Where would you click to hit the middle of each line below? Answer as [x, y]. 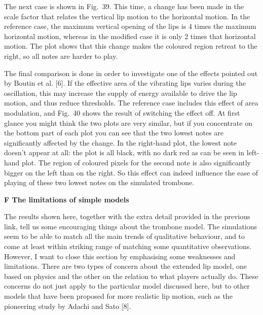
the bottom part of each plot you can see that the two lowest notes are [114, 133]
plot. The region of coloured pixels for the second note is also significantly [137, 162]
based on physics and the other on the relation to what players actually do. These [131, 276]
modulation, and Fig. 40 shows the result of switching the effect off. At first [122, 112]
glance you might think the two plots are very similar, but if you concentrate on [128, 123]
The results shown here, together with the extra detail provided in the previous [127, 216]
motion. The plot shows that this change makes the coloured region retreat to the [131, 46]
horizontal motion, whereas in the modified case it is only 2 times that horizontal [130, 36]
